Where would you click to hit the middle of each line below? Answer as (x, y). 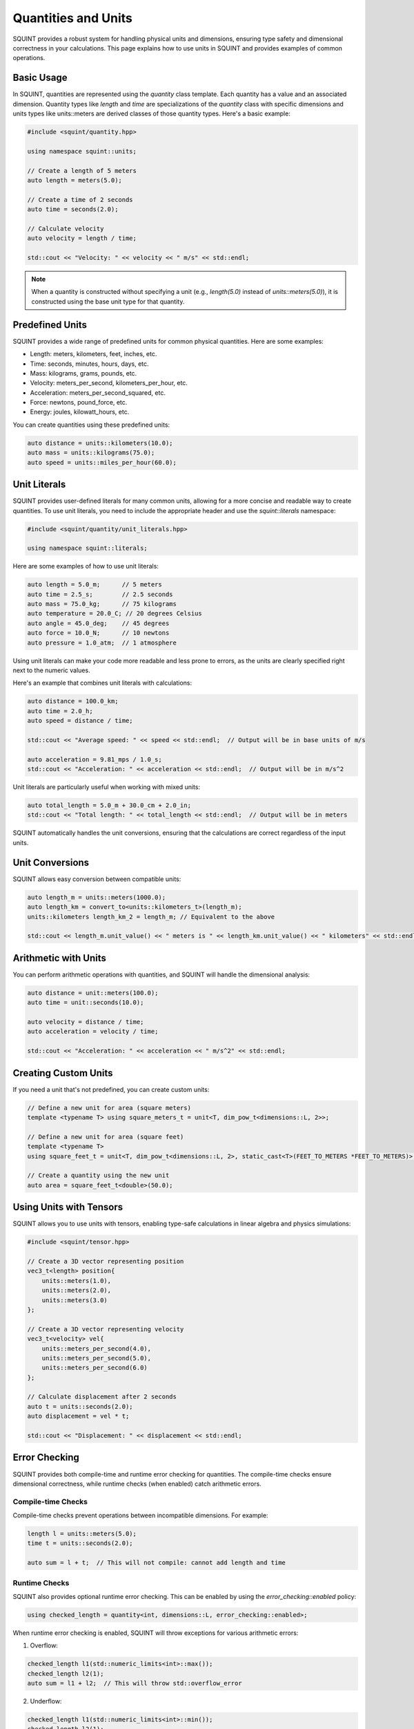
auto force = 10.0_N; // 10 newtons (98, 633)
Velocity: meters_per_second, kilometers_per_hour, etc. (109, 383)
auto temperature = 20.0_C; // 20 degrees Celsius (115, 613)
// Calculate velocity (66, 229)
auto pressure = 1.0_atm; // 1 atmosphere (102, 642)
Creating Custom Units (63, 1073)
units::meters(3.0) (75, 1300)
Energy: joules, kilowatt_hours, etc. (80, 412)
